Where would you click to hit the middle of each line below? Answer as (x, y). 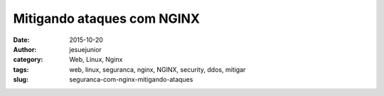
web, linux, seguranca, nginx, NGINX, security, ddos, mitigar (158, 69)
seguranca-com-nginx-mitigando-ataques (131, 80)
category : (28, 60)
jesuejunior (86, 49)
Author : (25, 49)
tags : (21, 69)
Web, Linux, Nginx (96, 60)
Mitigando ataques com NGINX (107, 18)
